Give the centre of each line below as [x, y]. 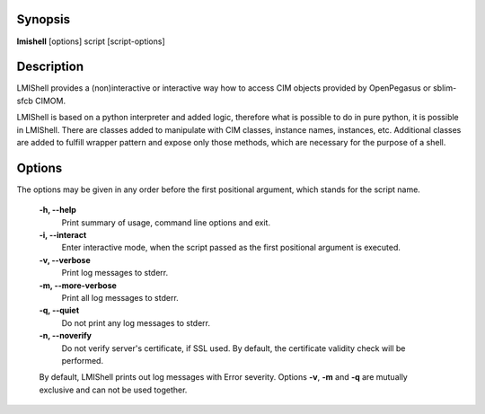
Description [50, 67]
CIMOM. [50, 101]
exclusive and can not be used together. [113, 390]
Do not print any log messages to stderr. [136, 322]
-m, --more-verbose [78, 285]
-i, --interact [63, 235]
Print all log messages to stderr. [120, 298]
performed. [82, 360]
